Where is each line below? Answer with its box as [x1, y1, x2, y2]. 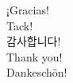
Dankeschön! [6, 64, 67, 81]
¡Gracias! [6, 2, 49, 18]
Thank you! [6, 48, 63, 65]
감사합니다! [6, 33, 61, 49]
